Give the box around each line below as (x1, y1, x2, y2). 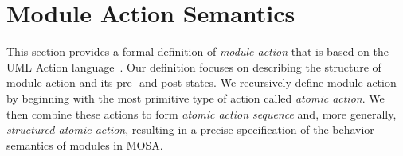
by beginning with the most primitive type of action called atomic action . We (6, 89, 385, 106)
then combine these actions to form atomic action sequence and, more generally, (6, 105, 397, 122)
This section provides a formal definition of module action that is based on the (6, 43, 389, 60)
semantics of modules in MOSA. (6, 136, 163, 153)
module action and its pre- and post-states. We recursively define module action (6, 74, 397, 91)
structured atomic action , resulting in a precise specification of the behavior (6, 121, 374, 138)
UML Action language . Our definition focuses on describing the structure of (6, 58, 381, 75)
